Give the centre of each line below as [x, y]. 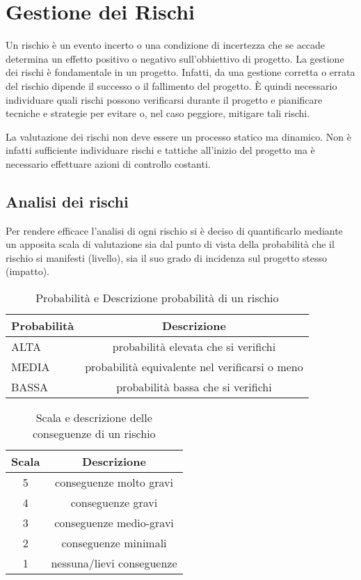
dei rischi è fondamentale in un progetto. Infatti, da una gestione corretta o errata [180, 72]
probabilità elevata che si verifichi [194, 347]
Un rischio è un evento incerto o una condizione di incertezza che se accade [166, 45]
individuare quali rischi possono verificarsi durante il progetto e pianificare [164, 99]
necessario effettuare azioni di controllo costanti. [108, 163]
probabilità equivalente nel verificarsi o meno [194, 367]
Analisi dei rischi [67, 201]
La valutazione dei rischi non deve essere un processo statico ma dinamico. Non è [178, 136]
